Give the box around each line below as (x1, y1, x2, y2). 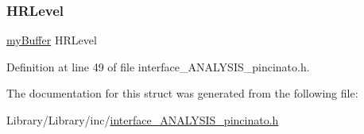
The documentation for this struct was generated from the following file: (6, 85, 358, 101)
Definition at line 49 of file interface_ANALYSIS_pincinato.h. (6, 58, 310, 75)
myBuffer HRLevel (6, 32, 97, 48)
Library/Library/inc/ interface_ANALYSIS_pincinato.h (6, 112, 279, 128)
